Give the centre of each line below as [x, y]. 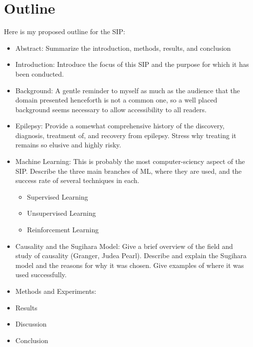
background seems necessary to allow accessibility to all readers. [111, 109]
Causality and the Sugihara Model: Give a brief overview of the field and [124, 246]
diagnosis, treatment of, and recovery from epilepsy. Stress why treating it [126, 135]
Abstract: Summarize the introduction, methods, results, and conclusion [123, 48]
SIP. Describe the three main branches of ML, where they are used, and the [128, 171]
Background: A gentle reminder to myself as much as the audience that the [127, 90]
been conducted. [39, 73]
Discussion [31, 324]
